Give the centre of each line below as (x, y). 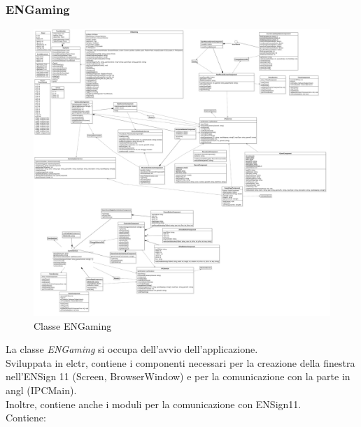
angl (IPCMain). (41, 390)
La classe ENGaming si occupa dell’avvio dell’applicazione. (132, 349)
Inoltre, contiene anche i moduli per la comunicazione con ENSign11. (154, 404)
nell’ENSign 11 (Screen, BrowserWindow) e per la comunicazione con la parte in (178, 376)
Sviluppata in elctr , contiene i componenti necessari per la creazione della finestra (180, 362)
